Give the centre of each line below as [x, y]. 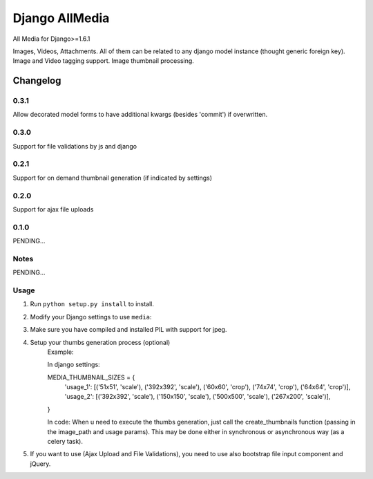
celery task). [65, 442]
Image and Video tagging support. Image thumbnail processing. [104, 61]
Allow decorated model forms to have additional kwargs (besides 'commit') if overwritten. [140, 115]
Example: [60, 352]
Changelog [37, 81]
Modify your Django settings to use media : [91, 317]
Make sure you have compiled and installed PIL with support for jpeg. [128, 330]
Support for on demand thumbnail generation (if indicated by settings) [113, 178]
